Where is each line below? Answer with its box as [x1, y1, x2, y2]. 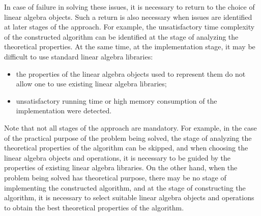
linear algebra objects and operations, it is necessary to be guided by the [4, 152, 231, 163]
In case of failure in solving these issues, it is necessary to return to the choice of [4, 2, 255, 12]
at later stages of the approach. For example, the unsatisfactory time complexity [4, 21, 255, 32]
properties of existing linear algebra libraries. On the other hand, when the [4, 162, 238, 173]
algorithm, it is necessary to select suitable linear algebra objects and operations [4, 192, 254, 203]
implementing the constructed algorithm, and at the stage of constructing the [4, 182, 246, 193]
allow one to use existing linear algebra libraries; [16, 78, 167, 89]
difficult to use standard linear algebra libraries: [4, 51, 153, 61]
